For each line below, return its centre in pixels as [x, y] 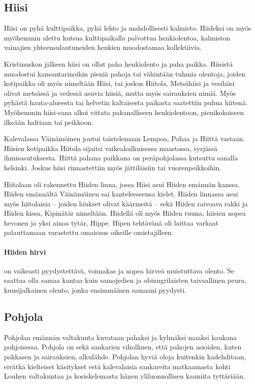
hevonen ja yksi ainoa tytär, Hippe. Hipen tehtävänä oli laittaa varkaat [111, 222]
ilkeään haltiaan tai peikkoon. [49, 122]
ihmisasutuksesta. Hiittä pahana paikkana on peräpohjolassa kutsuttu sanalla [121, 158]
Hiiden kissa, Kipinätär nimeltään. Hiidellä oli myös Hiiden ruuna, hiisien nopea [125, 213]
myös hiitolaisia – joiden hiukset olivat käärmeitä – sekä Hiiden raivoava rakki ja [126, 203]
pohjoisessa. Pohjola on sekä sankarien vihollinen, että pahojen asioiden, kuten [123, 347]
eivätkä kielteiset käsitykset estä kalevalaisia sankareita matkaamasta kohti [117, 366]
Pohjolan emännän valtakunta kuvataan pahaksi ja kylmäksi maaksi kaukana [120, 337]
